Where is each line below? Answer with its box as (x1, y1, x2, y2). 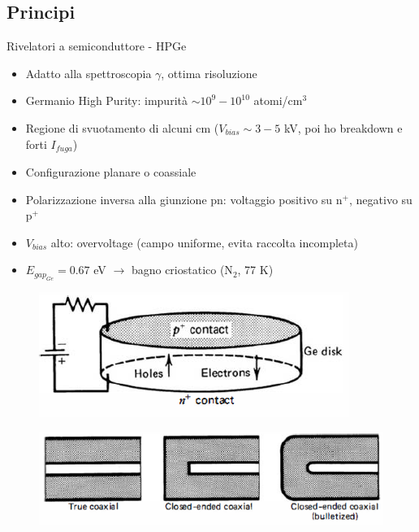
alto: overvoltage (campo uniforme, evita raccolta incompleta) (50, 233, 358, 251)
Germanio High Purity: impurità (25, 92, 188, 109)
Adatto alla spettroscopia (25, 64, 152, 81)
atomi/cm (253, 92, 303, 109)
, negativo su (349, 190, 413, 207)
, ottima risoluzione (161, 64, 257, 81)
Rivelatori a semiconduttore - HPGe (6, 37, 187, 55)
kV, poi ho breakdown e (283, 119, 403, 136)
